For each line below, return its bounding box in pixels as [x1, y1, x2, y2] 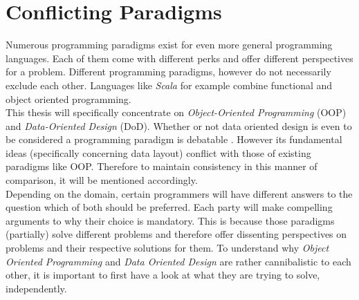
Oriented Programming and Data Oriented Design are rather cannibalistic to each [6, 254, 351, 268]
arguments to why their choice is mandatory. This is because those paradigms [6, 213, 335, 227]
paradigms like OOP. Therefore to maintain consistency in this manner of [6, 159, 317, 174]
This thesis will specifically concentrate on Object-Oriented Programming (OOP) [6, 105, 347, 120]
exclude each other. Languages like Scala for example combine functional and [6, 77, 333, 92]
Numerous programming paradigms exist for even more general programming [6, 37, 333, 52]
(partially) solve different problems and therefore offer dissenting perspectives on [6, 227, 347, 241]
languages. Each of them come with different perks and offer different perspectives [6, 50, 353, 65]
